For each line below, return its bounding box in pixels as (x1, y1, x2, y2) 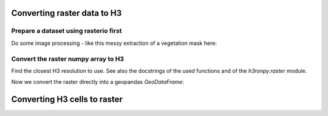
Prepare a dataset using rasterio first (11, 27, 122, 35)
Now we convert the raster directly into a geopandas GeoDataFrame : (11, 78, 185, 86)
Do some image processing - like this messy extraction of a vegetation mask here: (11, 39, 217, 47)
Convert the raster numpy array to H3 (11, 55, 125, 63)
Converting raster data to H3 (11, 8, 122, 18)
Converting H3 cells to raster (11, 94, 123, 104)
